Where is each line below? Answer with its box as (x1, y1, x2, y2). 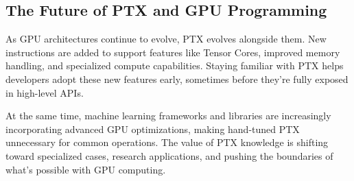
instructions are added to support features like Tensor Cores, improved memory (5, 45, 340, 59)
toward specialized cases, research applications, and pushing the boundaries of (5, 148, 333, 162)
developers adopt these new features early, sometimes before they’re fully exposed (5, 71, 349, 86)
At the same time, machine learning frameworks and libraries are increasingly (5, 108, 331, 123)
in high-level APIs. (5, 85, 84, 99)
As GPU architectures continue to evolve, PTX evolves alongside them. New (5, 32, 327, 46)
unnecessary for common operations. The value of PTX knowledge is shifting (5, 135, 329, 149)
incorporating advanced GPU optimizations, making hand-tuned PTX (5, 121, 300, 136)
